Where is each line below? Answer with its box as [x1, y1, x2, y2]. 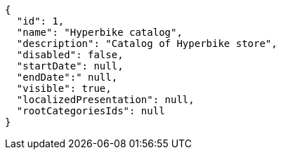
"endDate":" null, [16, 72, 118, 83]
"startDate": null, [16, 60, 124, 72]
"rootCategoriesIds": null [16, 105, 165, 116]
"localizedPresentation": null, [16, 94, 195, 105]
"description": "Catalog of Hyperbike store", [16, 38, 277, 49]
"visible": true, [16, 83, 112, 94]
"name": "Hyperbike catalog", [16, 27, 183, 38]
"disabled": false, [16, 49, 124, 60]
